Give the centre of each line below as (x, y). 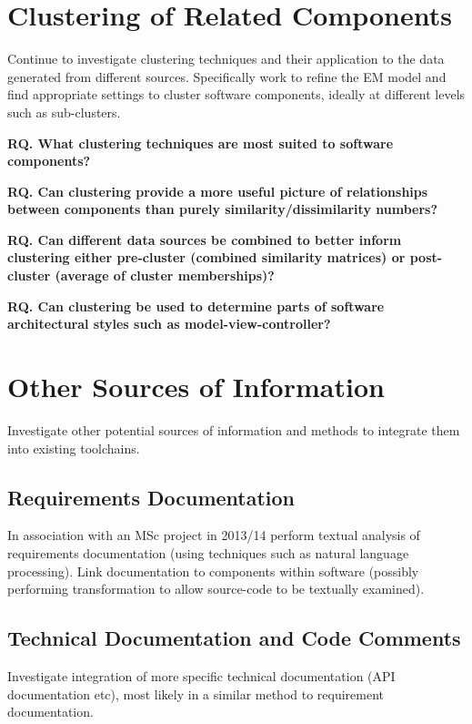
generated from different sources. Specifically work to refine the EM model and (227, 76)
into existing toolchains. (74, 448)
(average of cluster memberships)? (165, 275)
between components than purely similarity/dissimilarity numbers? (223, 209)
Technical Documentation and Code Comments (234, 638)
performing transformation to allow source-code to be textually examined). (216, 589)
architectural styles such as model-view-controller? (169, 324)
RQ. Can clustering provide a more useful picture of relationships (218, 191)
